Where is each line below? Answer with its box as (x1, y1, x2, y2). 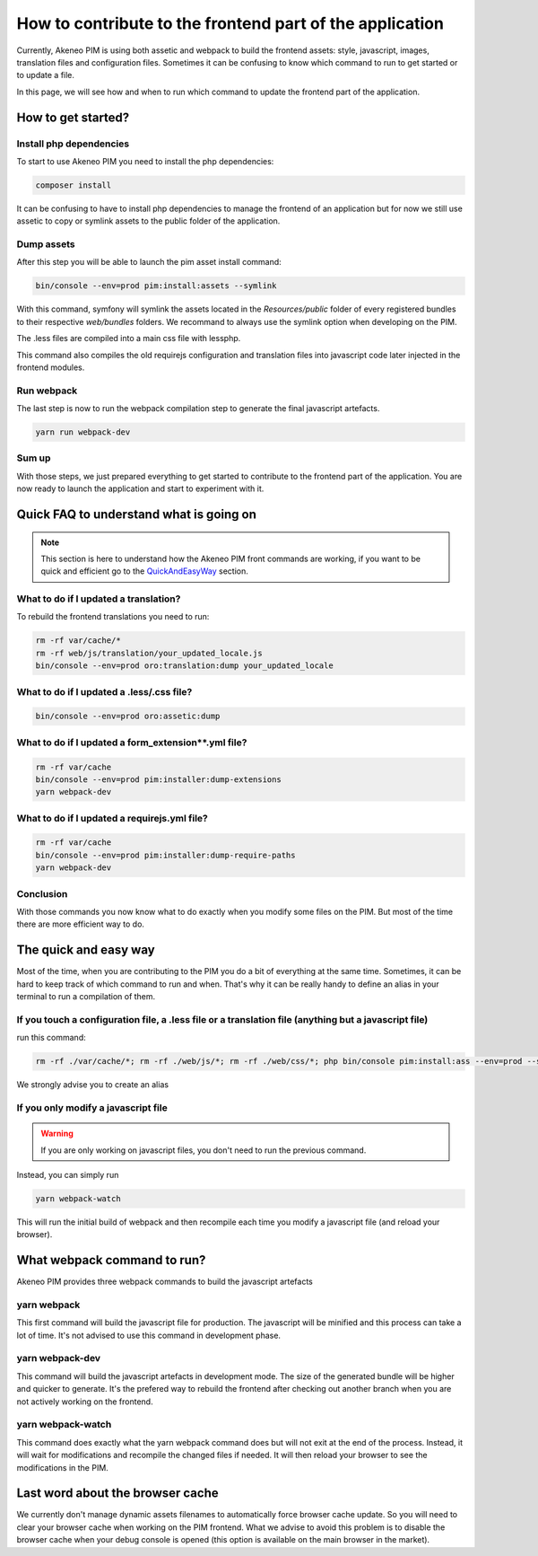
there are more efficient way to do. (16, 919, 145, 929)
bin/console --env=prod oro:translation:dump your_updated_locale (35, 661, 334, 671)
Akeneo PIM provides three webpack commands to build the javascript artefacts (16, 1276, 314, 1288)
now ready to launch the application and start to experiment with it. (16, 483, 265, 494)
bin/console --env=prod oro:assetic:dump (35, 711, 221, 722)
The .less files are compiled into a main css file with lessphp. (16, 333, 241, 344)
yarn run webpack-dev (35, 427, 131, 437)
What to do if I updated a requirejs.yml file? (16, 812, 208, 824)
